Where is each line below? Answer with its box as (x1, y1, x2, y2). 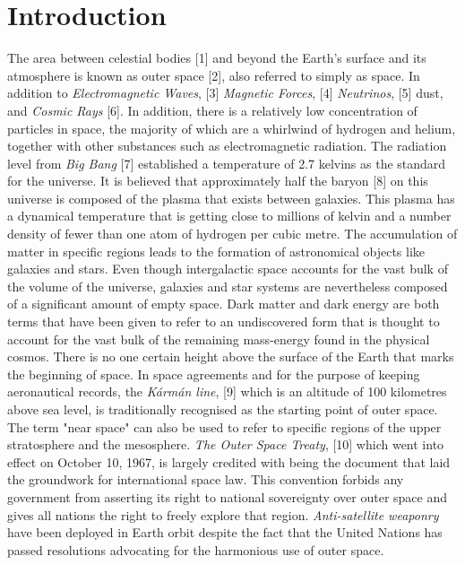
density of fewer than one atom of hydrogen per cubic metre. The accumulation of (7, 224, 458, 243)
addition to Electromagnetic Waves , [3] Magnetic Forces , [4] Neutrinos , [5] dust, (7, 83, 443, 102)
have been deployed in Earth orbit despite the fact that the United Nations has (7, 523, 443, 542)
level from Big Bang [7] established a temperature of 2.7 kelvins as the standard (7, 153, 446, 172)
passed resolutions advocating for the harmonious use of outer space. (7, 540, 384, 559)
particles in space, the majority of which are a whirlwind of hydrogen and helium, (7, 118, 456, 137)
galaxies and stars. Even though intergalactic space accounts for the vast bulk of (7, 259, 448, 278)
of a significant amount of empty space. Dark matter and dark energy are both (7, 294, 440, 313)
